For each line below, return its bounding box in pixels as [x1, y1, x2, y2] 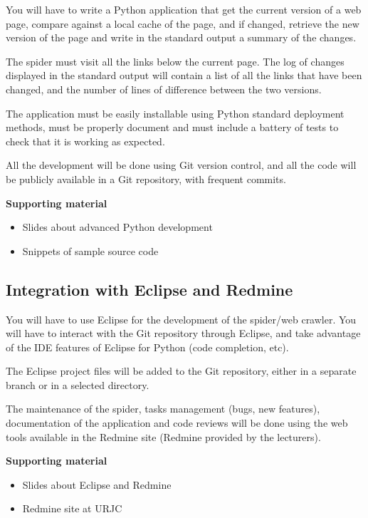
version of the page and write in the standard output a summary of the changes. [6, 30, 357, 45]
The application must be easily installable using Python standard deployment [6, 105, 345, 120]
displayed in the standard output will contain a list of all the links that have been [6, 68, 362, 83]
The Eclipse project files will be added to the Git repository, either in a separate [6, 363, 357, 378]
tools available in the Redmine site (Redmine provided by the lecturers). [6, 429, 321, 444]
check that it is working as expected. [6, 133, 165, 148]
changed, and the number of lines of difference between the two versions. [6, 81, 322, 96]
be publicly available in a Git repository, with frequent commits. [6, 171, 286, 186]
